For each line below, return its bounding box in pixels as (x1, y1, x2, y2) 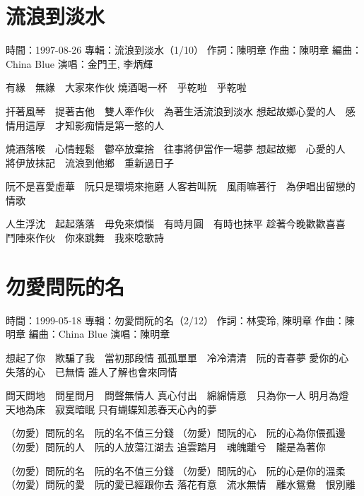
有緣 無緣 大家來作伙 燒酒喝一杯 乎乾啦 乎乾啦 (6, 80, 247, 95)
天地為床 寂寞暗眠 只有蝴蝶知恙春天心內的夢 (6, 401, 217, 416)
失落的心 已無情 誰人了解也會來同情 (6, 364, 177, 379)
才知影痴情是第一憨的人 (54, 117, 164, 132)
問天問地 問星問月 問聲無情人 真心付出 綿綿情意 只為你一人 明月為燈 (6, 388, 349, 403)
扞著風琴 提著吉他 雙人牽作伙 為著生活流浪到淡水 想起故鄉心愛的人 (6, 103, 336, 118)
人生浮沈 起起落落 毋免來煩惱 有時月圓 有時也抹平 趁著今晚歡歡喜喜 (6, 216, 346, 231)
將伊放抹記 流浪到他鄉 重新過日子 (6, 155, 174, 170)
